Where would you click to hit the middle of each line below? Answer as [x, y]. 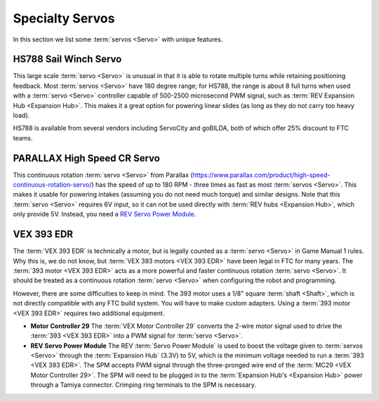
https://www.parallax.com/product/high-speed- [261, 175]
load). [21, 115]
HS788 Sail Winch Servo [67, 59]
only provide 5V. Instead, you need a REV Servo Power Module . [105, 214]
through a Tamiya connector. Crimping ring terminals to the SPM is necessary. [143, 385]
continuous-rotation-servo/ [52, 185]
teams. [23, 138]
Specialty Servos [64, 18]
